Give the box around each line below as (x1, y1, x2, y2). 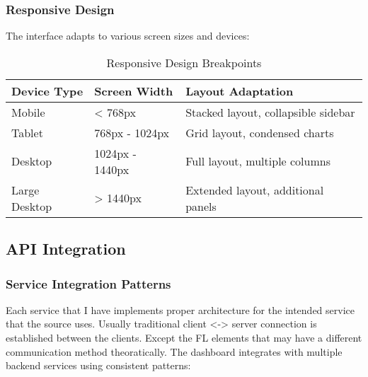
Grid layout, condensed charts (185, 124, 334, 141)
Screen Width (94, 82, 173, 99)
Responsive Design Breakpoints (106, 54, 262, 71)
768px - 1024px (94, 124, 170, 141)
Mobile (11, 103, 45, 120)
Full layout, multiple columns (185, 153, 330, 170)
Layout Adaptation (185, 82, 294, 99)
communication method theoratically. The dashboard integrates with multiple (6, 344, 343, 359)
